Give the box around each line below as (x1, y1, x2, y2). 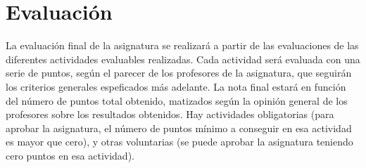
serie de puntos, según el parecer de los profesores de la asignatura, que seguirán (6, 65, 352, 80)
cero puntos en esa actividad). (6, 148, 134, 162)
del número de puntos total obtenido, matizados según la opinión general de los (6, 93, 348, 108)
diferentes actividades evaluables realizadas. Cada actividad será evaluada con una (6, 51, 360, 66)
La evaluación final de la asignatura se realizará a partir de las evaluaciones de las (6, 38, 359, 53)
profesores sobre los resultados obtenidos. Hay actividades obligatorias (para (6, 107, 334, 122)
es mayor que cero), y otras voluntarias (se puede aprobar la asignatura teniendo (6, 134, 353, 149)
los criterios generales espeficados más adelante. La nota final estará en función (6, 79, 346, 93)
